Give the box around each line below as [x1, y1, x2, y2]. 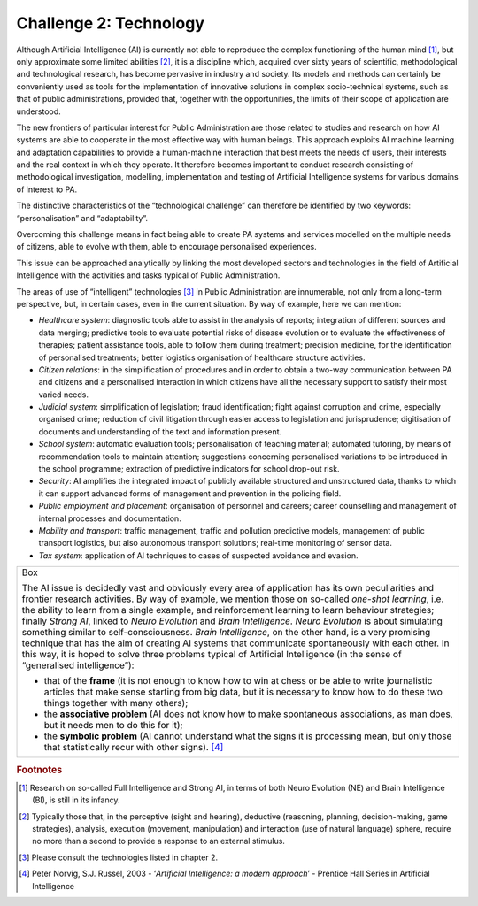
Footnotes [16, 764, 63, 776]
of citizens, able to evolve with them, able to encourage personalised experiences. [16, 242, 318, 252]
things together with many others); [43, 697, 189, 710]
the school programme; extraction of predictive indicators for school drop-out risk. [38, 464, 340, 474]
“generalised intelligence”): [21, 659, 135, 672]
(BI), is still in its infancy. [32, 795, 120, 805]
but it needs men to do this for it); [43, 719, 183, 732]
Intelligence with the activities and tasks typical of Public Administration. [16, 270, 281, 280]
